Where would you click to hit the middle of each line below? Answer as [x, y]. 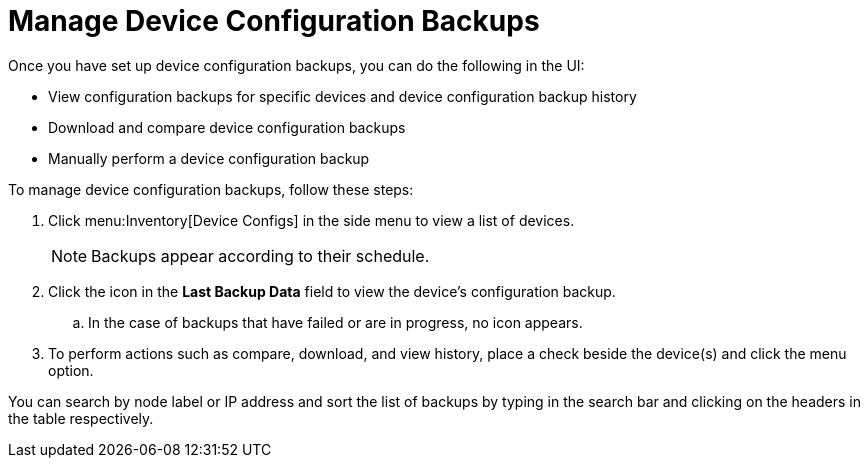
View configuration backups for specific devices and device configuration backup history [342, 96]
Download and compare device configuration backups [227, 127]
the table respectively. [81, 418]
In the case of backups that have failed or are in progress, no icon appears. [335, 322]
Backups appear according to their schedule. [260, 255]
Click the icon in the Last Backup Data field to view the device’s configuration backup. [332, 291]
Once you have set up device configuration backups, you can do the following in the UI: [296, 65]
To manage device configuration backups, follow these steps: [211, 189]
